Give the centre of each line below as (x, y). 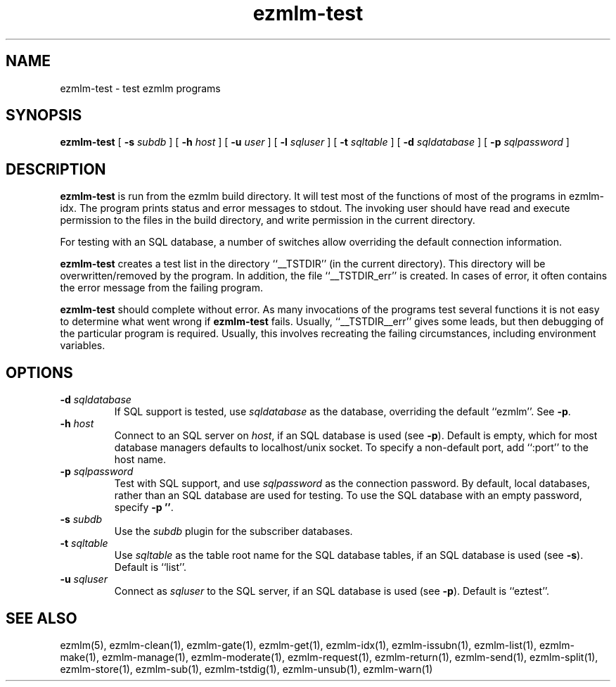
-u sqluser (84, 579)
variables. (83, 346)
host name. (140, 460)
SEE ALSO (41, 618)
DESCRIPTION (56, 169)
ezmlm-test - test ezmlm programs (140, 88)
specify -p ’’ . (144, 508)
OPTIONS (39, 372)
